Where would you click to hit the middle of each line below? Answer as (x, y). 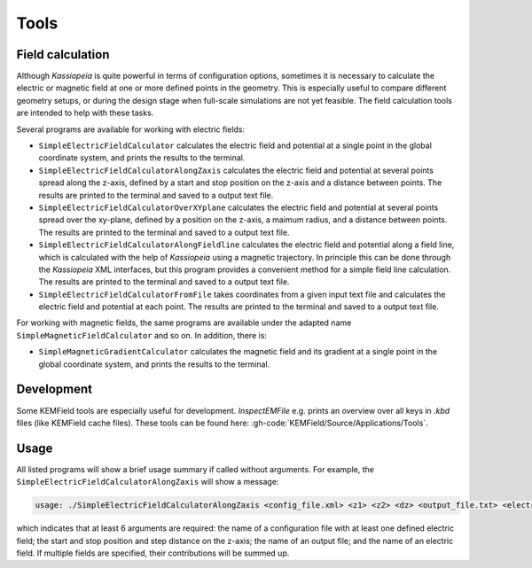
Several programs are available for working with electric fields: (131, 129)
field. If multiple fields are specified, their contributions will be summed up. (153, 553)
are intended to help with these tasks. (85, 113)
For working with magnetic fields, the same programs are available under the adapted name (184, 323)
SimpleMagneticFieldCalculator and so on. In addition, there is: (142, 335)
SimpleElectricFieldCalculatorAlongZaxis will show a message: (148, 482)
